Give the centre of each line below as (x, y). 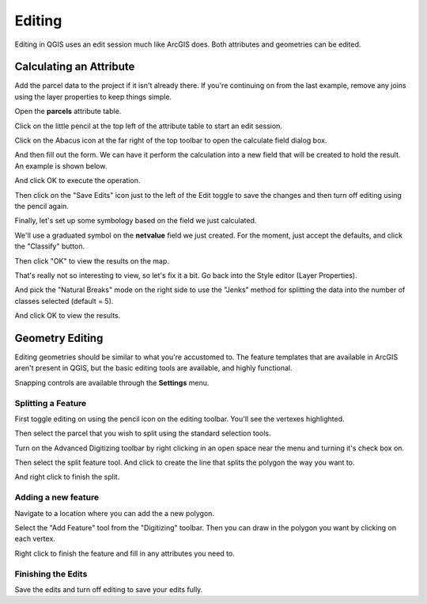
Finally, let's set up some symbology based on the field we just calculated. (136, 221)
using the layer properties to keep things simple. (93, 97)
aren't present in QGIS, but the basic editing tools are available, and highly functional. (153, 368)
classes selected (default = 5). (64, 301)
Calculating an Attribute (75, 67)
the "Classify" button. (50, 246)
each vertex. (35, 539)
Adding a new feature (57, 497)
